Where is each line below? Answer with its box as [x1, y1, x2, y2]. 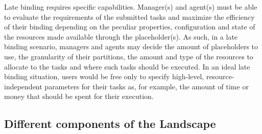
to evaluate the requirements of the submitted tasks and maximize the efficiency [4, 11, 255, 22]
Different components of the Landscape [4, 116, 216, 131]
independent [4, 81, 42, 91]
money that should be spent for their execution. [4, 91, 154, 102]
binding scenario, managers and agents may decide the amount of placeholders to [4, 41, 258, 52]
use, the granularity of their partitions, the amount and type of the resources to [4, 51, 253, 61]
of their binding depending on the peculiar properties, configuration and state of [4, 21, 255, 32]
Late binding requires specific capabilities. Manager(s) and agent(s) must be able [4, 2, 257, 12]
